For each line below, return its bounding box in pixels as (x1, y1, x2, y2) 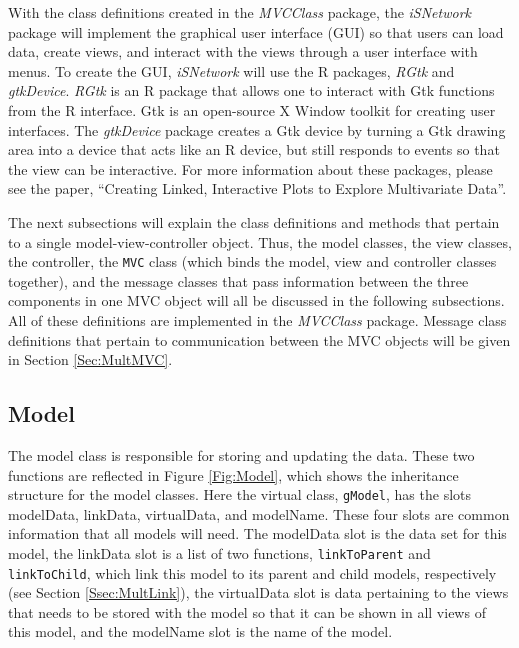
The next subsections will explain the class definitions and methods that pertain (8, 211, 500, 232)
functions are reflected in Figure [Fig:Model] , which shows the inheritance (8, 464, 459, 485)
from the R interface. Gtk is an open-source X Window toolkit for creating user (8, 99, 496, 120)
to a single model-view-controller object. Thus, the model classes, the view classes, (8, 231, 512, 252)
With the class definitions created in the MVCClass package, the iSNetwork (8, 2, 472, 22)
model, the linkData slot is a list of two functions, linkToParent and (8, 542, 431, 563)
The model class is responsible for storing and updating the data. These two (8, 444, 475, 465)
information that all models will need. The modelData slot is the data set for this (8, 523, 507, 544)
